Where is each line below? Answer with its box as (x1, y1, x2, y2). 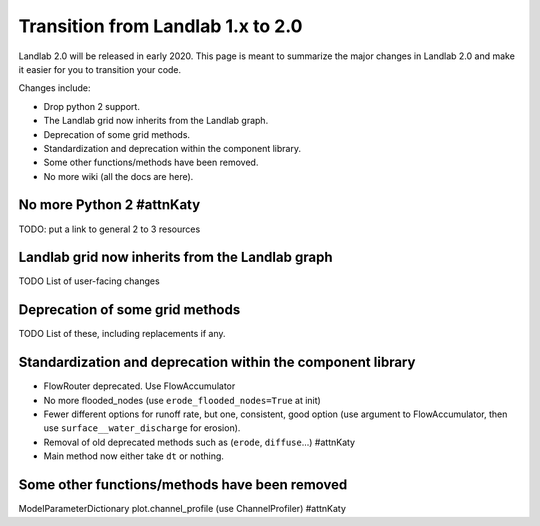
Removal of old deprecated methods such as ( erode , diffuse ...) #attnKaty (43, 436, 355, 448)
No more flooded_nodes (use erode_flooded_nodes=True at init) (43, 394, 322, 406)
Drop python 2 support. (43, 100, 140, 112)
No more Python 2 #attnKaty (18, 196, 201, 214)
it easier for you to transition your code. (18, 63, 182, 75)
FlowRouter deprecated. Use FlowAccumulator (43, 380, 236, 392)
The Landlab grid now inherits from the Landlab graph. (43, 115, 269, 127)
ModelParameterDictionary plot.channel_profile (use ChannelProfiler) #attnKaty (18, 503, 347, 515)
